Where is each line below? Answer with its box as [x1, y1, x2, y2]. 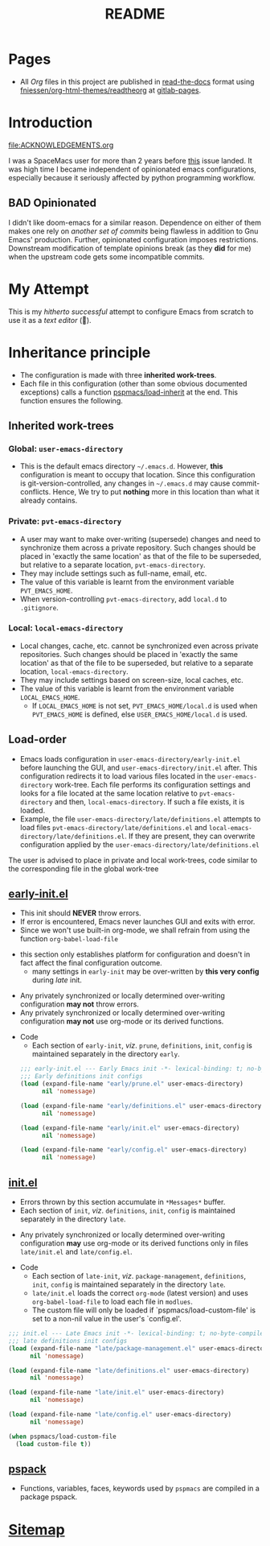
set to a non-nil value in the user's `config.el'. [31, 1314, 182, 1324]
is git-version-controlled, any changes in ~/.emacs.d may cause [19, 478, 231, 488]
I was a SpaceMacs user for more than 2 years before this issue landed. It [8, 155, 253, 165]
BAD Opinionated [8, 196, 96, 210]
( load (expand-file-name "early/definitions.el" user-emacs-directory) [19, 1102, 265, 1110]
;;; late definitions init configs [8, 1337, 128, 1345]
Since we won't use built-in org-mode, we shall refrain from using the [19, 925, 251, 935]
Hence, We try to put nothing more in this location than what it [52, 487, 260, 497]
